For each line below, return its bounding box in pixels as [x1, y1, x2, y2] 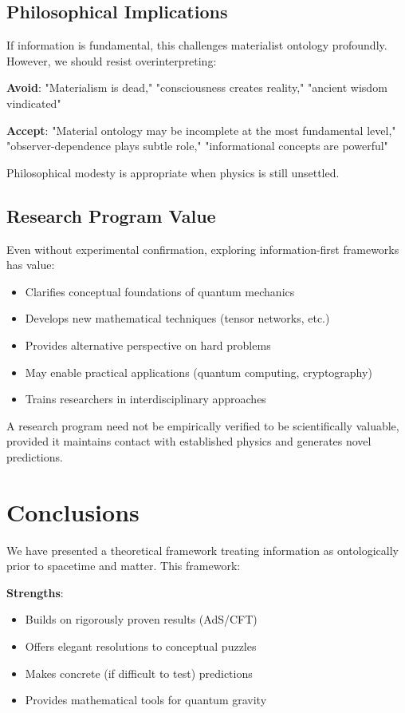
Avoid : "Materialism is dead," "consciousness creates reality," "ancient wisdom [6, 79, 387, 96]
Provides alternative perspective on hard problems [25, 336, 271, 353]
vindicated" [6, 94, 61, 111]
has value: [6, 256, 55, 273]
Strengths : [6, 584, 64, 600]
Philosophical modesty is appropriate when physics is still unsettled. [6, 164, 340, 180]
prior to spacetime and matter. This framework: [6, 557, 241, 574]
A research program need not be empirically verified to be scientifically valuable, [6, 417, 399, 434]
